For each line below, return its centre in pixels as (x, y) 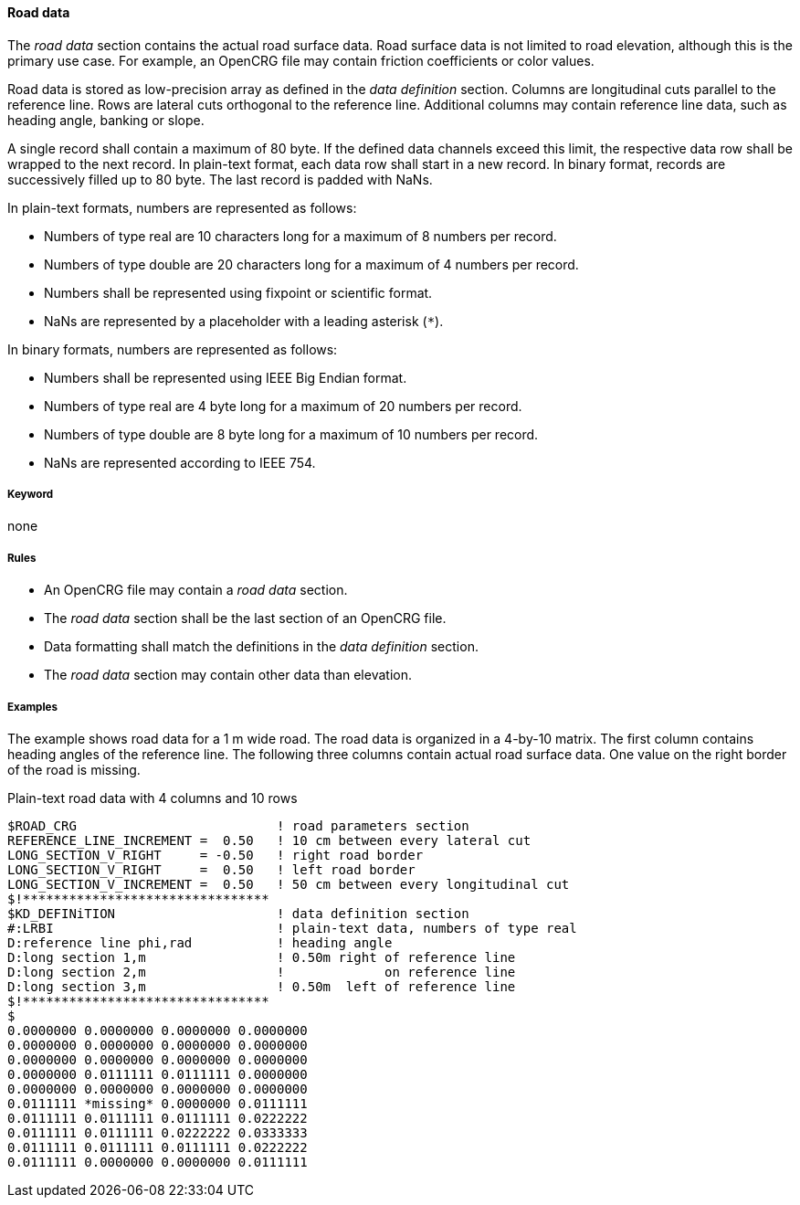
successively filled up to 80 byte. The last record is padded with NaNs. (220, 179)
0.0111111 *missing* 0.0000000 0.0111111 (158, 1103)
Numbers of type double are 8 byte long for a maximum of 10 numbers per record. (291, 434)
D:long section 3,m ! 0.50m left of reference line (262, 986)
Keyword (31, 494)
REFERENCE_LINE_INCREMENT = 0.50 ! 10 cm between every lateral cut (269, 840)
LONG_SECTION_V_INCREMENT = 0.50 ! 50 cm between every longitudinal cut (289, 884)
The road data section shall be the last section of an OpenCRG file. (245, 618)
